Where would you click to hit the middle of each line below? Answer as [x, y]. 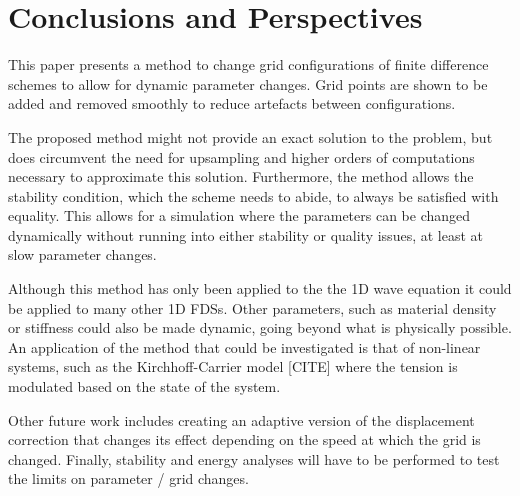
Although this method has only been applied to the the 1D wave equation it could [260, 288]
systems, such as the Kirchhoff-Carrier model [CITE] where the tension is [233, 366]
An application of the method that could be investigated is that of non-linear [244, 346]
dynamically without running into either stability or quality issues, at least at [245, 234]
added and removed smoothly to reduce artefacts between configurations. [232, 103]
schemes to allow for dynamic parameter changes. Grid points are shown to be [248, 83]
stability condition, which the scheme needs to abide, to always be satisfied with [253, 195]
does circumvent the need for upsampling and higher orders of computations [241, 156]
